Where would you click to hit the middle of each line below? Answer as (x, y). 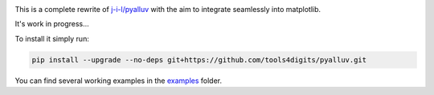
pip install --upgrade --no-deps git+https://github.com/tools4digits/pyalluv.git (199, 59)
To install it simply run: (52, 38)
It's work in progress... (52, 24)
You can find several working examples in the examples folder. (119, 81)
